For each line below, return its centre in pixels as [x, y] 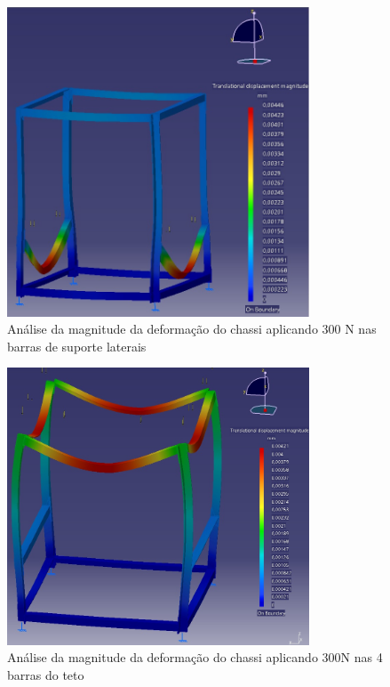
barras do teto [46, 675]
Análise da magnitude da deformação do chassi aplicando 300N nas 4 [195, 657]
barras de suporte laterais [77, 346]
